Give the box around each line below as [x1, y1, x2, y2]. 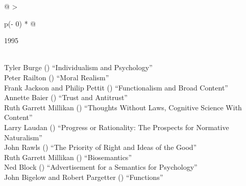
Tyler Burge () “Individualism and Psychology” [4, 62, 153, 73]
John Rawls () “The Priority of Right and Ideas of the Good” [4, 142, 197, 152]
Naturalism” [4, 132, 42, 142]
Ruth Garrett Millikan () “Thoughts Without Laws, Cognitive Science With [4, 102, 242, 112]
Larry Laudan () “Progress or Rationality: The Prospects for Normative [4, 121, 229, 132]
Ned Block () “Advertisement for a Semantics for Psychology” [4, 162, 198, 172]
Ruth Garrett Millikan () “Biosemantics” [4, 151, 132, 162]
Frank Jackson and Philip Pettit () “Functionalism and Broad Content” [4, 82, 228, 92]
